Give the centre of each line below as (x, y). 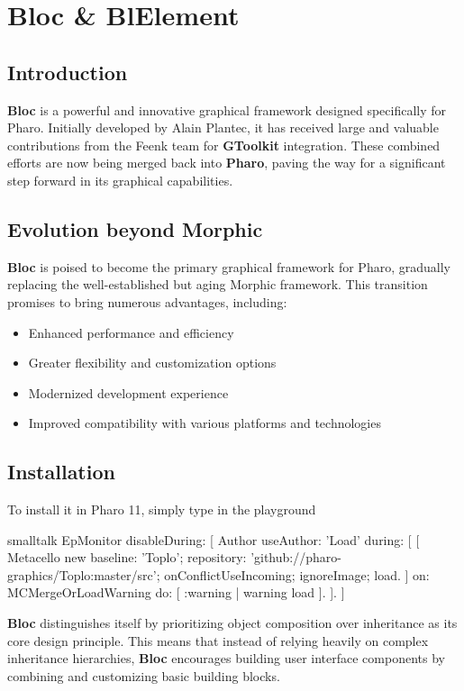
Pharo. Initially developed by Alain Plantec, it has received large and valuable (223, 127)
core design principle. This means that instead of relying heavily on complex (218, 640)
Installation (61, 472)
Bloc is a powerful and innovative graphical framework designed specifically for (227, 109)
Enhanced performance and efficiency (131, 332)
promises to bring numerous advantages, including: (147, 301)
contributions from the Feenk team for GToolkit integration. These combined (224, 145)
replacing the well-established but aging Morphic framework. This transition (218, 284)
